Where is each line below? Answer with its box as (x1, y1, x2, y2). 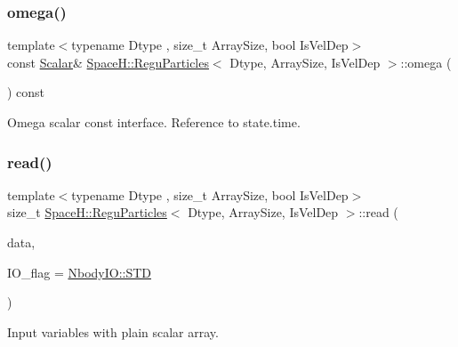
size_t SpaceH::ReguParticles (7, 203, 167, 222)
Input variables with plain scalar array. (7, 322, 219, 341)
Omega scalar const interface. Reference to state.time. (7, 113, 301, 131)
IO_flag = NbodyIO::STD (7, 262, 152, 281)
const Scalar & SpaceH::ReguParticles (7, 52, 209, 71)
